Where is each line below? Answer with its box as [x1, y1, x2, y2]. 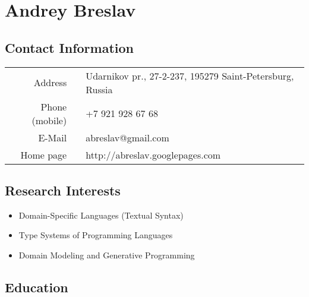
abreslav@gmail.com [86, 130, 169, 144]
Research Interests [5, 181, 121, 199]
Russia [86, 82, 113, 96]
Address [33, 75, 67, 90]
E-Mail [38, 130, 67, 144]
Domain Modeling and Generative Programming [18, 248, 195, 261]
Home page [20, 147, 67, 162]
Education [5, 277, 68, 296]
